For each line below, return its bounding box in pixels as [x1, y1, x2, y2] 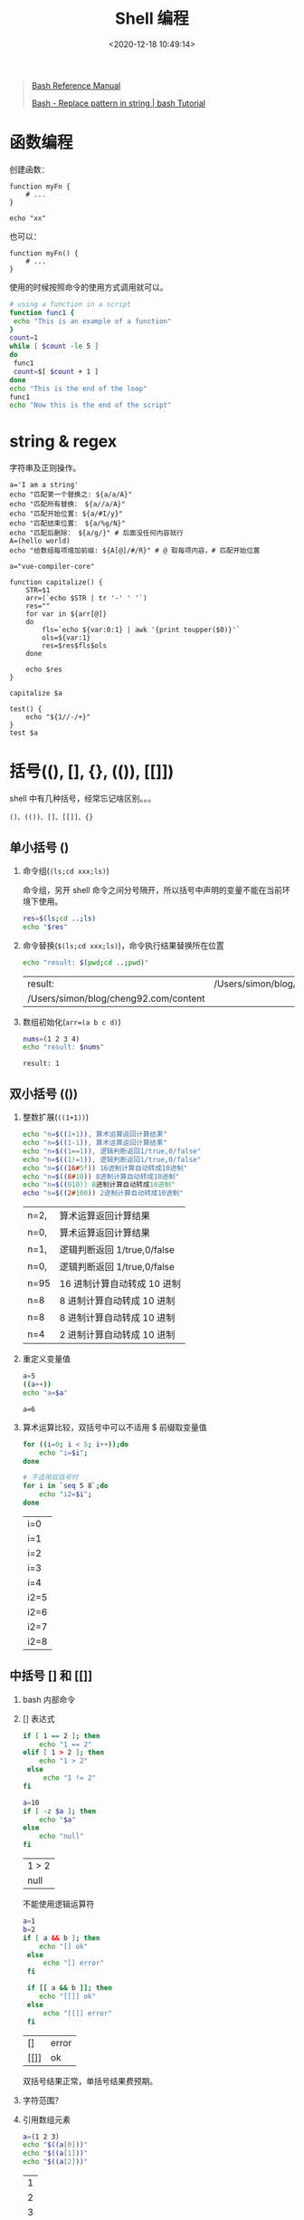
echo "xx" [9, 214, 47, 223]
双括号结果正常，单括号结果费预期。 [22, 2075, 158, 2086]
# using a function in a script [9, 300, 131, 309]
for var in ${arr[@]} [25, 610, 107, 619]
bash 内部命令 [22, 1694, 75, 1705]
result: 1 [22, 1059, 61, 1069]
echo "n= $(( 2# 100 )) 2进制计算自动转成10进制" [22, 1188, 184, 1198]
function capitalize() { [9, 578, 103, 587]
